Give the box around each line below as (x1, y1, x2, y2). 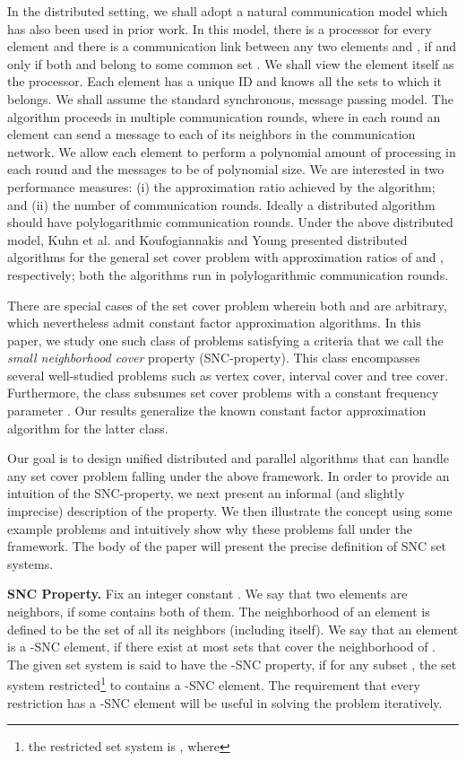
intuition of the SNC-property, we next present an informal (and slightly (7, 484, 405, 503)
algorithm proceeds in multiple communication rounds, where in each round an (7, 107, 441, 126)
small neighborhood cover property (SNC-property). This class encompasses (7, 348, 420, 367)
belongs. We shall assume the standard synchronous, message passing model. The (7, 89, 453, 108)
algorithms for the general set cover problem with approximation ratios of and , (7, 248, 444, 267)
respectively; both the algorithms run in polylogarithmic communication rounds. (7, 265, 449, 284)
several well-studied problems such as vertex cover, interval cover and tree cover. (7, 365, 449, 384)
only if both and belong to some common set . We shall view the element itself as (7, 54, 454, 73)
